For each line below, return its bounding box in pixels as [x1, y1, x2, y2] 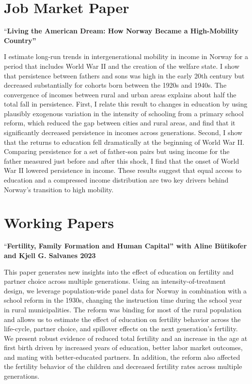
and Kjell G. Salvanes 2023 [4, 250, 96, 260]
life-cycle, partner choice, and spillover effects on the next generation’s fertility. [4, 323, 238, 334]
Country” [4, 35, 36, 45]
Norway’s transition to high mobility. [4, 184, 114, 194]
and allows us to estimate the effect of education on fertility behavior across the [4, 314, 241, 324]
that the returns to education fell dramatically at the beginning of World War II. [4, 137, 245, 147]
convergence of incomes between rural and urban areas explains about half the [4, 89, 236, 99]
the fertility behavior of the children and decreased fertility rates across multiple [4, 361, 242, 371]
